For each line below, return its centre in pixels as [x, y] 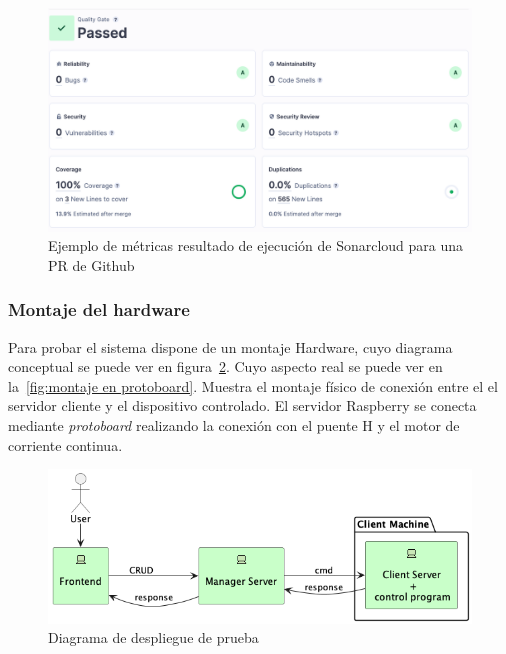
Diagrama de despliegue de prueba [153, 637]
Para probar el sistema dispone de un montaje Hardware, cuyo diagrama [230, 346]
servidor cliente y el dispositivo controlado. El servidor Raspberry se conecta [242, 405]
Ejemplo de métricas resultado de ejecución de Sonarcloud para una [256, 245]
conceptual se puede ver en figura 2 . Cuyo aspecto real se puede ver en [225, 366]
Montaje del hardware [99, 309]
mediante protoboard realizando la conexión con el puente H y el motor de [234, 424]
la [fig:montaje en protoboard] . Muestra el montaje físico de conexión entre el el [253, 385]
